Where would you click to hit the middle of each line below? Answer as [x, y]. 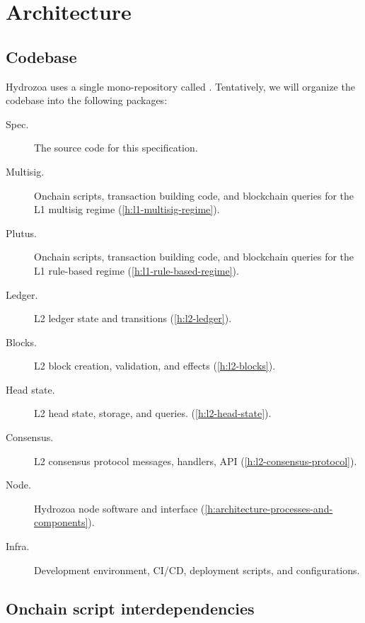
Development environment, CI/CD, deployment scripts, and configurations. [197, 570]
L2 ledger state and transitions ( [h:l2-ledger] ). [133, 318]
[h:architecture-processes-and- [269, 508]
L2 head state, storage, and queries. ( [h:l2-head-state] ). [153, 413]
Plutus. [21, 233]
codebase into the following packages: [87, 100]
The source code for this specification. [116, 148]
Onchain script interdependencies [130, 608]
